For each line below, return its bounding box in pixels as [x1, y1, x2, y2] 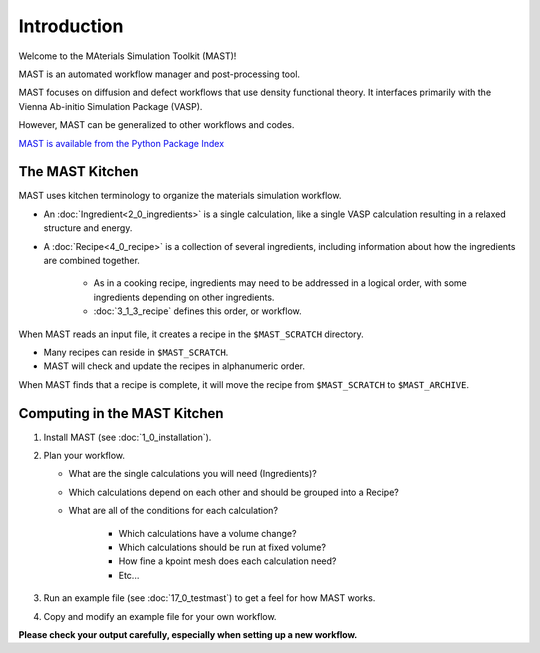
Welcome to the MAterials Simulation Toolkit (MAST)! [18, 50, 237, 62]
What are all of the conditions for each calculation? [68, 505, 279, 517]
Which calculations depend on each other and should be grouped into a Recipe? [68, 486, 399, 498]
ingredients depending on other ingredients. [93, 291, 275, 303]
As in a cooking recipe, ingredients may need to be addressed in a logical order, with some [93, 277, 467, 289]
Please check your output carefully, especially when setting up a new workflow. [18, 628, 358, 640]
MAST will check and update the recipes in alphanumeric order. [43, 360, 305, 372]
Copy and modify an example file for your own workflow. [43, 610, 277, 622]
